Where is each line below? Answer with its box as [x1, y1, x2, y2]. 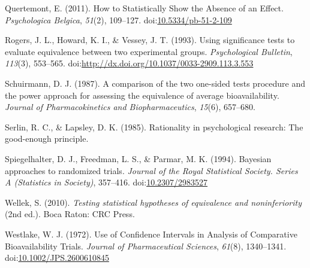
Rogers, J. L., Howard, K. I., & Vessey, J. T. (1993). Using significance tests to [5, 33, 295, 46]
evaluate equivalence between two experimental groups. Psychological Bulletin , [5, 45, 293, 57]
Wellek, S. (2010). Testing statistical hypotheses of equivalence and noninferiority [5, 196, 302, 208]
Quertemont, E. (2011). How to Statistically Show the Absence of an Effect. [5, 2, 284, 14]
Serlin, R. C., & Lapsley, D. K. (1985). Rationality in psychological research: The [5, 120, 303, 133]
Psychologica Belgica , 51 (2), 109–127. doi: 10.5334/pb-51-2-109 [5, 13, 232, 26]
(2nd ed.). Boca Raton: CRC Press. [5, 208, 135, 220]
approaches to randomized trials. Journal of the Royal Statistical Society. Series [5, 164, 298, 176]
